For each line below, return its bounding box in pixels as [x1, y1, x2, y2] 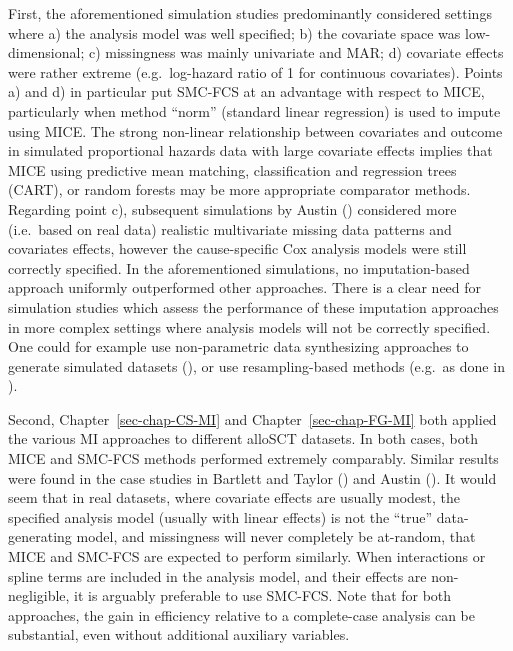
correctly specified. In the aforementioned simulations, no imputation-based [8, 257, 470, 278]
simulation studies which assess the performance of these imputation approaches [8, 296, 499, 317]
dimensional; [8, 42, 85, 63]
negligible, [8, 585, 70, 606]
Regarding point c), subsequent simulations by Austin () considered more [8, 198, 457, 219]
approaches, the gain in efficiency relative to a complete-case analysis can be [8, 604, 475, 625]
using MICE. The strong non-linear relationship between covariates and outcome [8, 120, 503, 141]
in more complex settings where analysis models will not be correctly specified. [8, 316, 491, 337]
